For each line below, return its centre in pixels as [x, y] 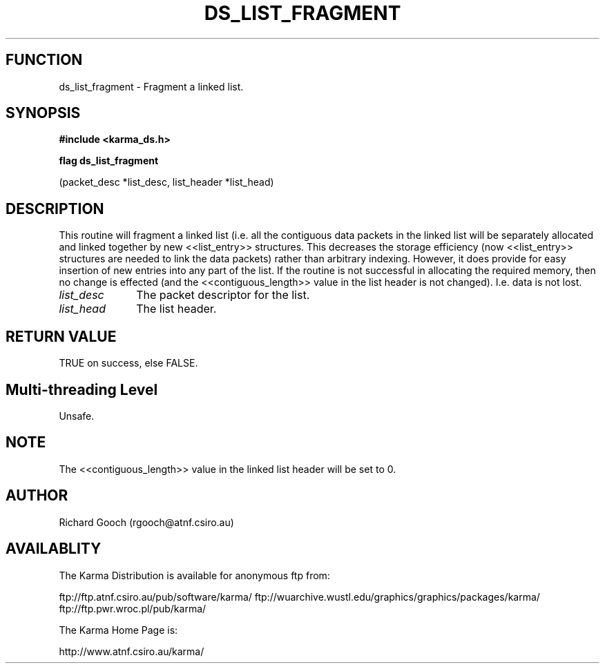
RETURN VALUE [61, 336]
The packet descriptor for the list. [223, 295]
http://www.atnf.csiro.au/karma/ [132, 651]
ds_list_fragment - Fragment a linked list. [151, 86]
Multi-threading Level [82, 389]
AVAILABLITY [54, 549]
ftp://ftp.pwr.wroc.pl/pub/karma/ [133, 608]
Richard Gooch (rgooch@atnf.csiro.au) [146, 522]
